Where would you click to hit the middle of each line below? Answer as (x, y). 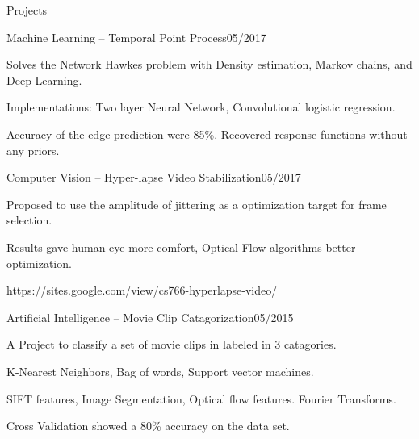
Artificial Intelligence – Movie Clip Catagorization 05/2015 (150, 317)
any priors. (33, 150)
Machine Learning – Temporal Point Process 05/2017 (136, 37)
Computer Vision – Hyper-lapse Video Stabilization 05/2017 (154, 177)
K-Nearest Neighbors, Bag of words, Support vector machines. (160, 371)
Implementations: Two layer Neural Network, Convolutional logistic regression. (201, 107)
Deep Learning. (44, 79)
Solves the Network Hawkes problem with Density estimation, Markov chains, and (209, 64)
